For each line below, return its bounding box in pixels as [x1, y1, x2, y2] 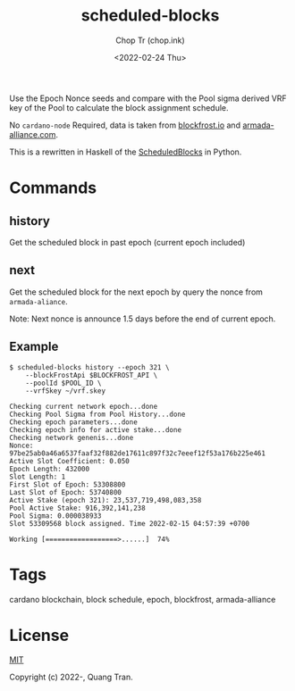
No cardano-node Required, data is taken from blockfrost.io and [9, 120, 241, 130]
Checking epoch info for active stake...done [9, 425, 181, 434]
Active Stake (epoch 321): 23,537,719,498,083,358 [9, 495, 202, 504]
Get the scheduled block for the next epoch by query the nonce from [9, 287, 264, 297]
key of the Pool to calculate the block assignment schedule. [9, 102, 230, 112]
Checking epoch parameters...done [9, 417, 139, 427]
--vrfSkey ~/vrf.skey [25, 386, 105, 395]
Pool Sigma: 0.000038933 [9, 511, 102, 520]
